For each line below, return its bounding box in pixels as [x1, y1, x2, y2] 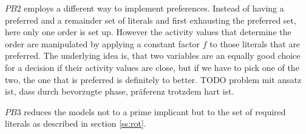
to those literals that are [209, 37, 301, 50]
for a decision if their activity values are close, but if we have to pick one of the [5, 61, 299, 73]
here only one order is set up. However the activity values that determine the [5, 25, 291, 38]
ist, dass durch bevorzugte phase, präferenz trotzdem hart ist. [5, 85, 234, 98]
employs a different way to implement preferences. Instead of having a [24, 2, 284, 14]
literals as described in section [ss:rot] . [5, 117, 146, 130]
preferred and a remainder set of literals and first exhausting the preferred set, [5, 13, 296, 26]
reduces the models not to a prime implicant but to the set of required [24, 105, 286, 118]
